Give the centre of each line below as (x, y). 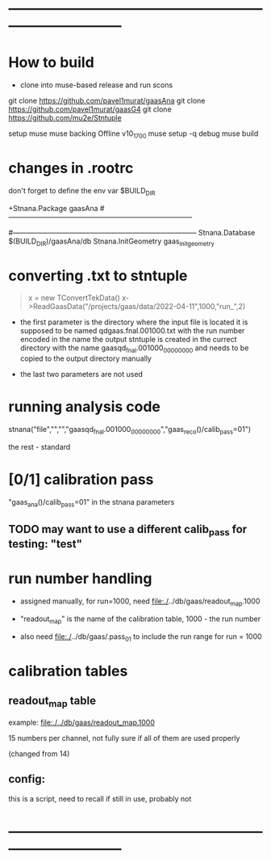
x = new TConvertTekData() (74, 298)
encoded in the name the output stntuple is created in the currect (128, 340)
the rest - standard (40, 446)
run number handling (80, 579)
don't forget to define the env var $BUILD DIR (82, 191)
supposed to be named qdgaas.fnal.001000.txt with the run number (132, 331)
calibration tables (68, 671)
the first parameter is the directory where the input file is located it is (134, 322)
